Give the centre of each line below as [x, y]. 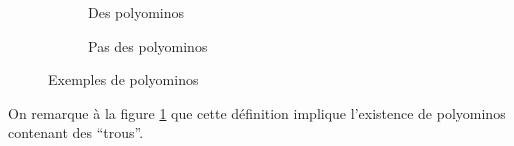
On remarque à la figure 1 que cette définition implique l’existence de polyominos [257, 112]
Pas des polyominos [148, 45]
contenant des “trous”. [76, 132]
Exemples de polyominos [123, 79]
